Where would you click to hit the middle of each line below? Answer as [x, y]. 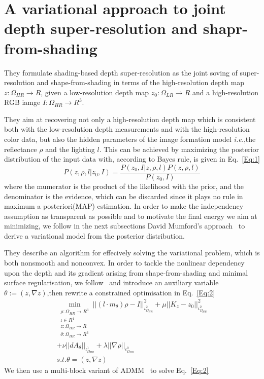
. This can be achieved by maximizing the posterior [179, 149]
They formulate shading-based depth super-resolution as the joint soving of [121, 72]
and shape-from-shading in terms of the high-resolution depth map [141, 82]
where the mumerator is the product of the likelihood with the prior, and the [124, 186]
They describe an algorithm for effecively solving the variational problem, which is [132, 253]
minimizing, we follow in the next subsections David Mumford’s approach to [125, 226]
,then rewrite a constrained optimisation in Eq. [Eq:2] [131, 292]
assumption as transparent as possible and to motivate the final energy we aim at [131, 216]
